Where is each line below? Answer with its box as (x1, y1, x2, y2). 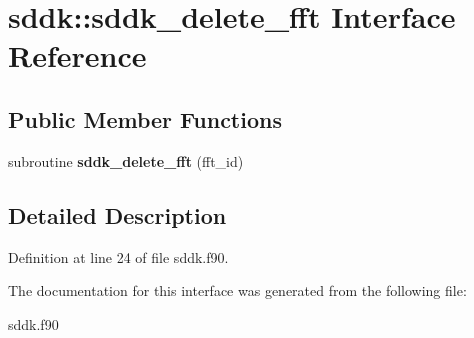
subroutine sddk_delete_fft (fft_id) (8, 150, 244, 171)
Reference (8, 35, 147, 76)
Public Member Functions (8, 103, 282, 134)
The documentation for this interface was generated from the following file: (8, 280, 467, 301)
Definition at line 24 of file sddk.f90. (8, 246, 229, 267)
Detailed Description (8, 199, 227, 230)
